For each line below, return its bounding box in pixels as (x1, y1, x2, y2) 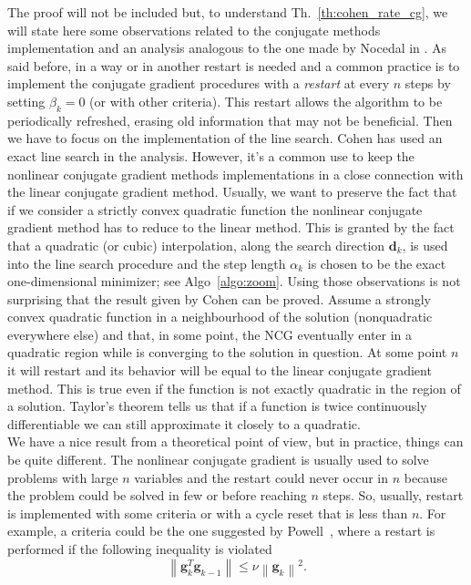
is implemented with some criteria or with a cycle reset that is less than (7, 503, 408, 522)
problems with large (7, 467, 118, 487)
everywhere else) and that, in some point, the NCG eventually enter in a (7, 324, 413, 344)
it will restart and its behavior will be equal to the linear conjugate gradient (7, 361, 432, 380)
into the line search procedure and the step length (7, 253, 286, 272)
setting (7, 91, 46, 110)
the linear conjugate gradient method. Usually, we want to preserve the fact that (7, 182, 457, 201)
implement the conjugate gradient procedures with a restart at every (7, 74, 390, 93)
